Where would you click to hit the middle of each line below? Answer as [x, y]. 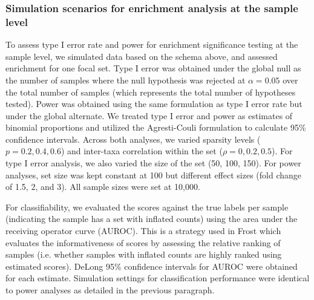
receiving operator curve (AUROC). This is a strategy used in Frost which [143, 231]
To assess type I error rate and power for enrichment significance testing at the [152, 44]
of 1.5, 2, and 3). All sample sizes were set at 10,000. [103, 187]
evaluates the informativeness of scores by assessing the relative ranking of [143, 242]
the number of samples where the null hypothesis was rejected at [126, 80]
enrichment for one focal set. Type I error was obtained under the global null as [153, 68]
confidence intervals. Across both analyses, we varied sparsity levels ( [133, 139]
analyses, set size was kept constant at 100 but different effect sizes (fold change [153, 174]
